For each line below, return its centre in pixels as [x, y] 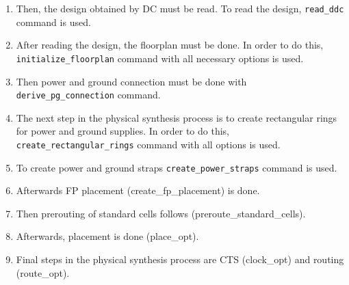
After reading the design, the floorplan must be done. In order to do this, [170, 45]
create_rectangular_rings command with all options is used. [148, 144]
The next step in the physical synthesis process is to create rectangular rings [177, 117]
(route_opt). [43, 272]
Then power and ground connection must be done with [131, 81]
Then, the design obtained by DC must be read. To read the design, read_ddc [180, 8]
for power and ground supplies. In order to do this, [122, 131]
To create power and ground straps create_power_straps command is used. [177, 167]
